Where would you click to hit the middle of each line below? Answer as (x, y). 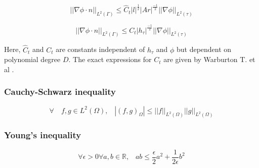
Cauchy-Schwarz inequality (60, 92)
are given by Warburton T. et (209, 59)
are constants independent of (100, 49)
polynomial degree (32, 59)
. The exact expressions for (110, 59)
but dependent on (204, 49)
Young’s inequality (43, 135)
